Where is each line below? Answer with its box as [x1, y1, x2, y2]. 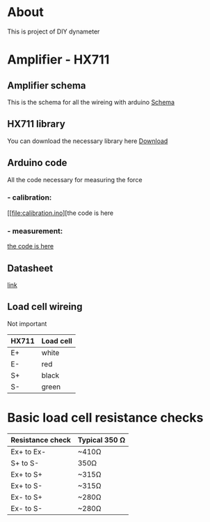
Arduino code [7, 157, 67, 169]
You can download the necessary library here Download [7, 137, 168, 145]
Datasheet [7, 262, 54, 274]
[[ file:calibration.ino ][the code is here [7, 209, 114, 217]
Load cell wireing [7, 301, 83, 313]
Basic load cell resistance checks [7, 410, 204, 426]
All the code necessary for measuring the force [7, 175, 143, 184]
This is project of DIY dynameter [7, 27, 100, 36]
